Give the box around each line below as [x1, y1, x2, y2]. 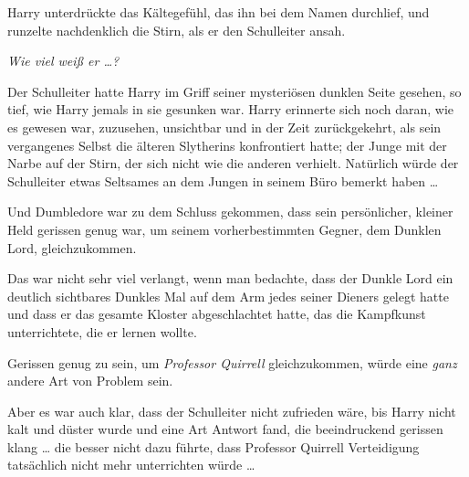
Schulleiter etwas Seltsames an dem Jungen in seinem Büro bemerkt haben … [7, 171, 439, 190]
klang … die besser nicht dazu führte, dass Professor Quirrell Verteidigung [7, 437, 420, 456]
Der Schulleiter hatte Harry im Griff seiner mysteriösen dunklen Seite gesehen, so [7, 81, 462, 101]
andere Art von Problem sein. [7, 371, 173, 390]
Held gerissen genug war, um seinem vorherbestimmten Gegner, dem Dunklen [7, 219, 442, 238]
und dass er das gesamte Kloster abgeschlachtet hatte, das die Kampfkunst [7, 304, 426, 323]
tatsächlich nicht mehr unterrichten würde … [7, 455, 255, 474]
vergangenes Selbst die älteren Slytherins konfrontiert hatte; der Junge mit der [7, 135, 447, 154]
